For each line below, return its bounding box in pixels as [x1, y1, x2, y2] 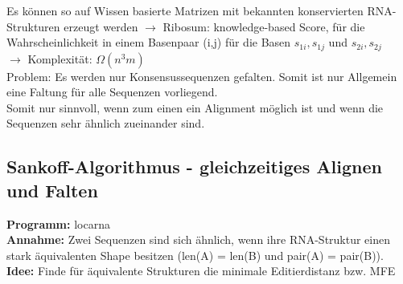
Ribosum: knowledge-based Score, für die [162, 18, 365, 34]
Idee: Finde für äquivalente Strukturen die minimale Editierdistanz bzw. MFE [6, 262, 396, 279]
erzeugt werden [64, 18, 138, 34]
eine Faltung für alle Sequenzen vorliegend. [6, 83, 218, 100]
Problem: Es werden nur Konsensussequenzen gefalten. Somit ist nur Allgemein [6, 67, 397, 84]
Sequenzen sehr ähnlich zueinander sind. [6, 115, 205, 132]
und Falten [6, 177, 98, 202]
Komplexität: [27, 50, 93, 67]
